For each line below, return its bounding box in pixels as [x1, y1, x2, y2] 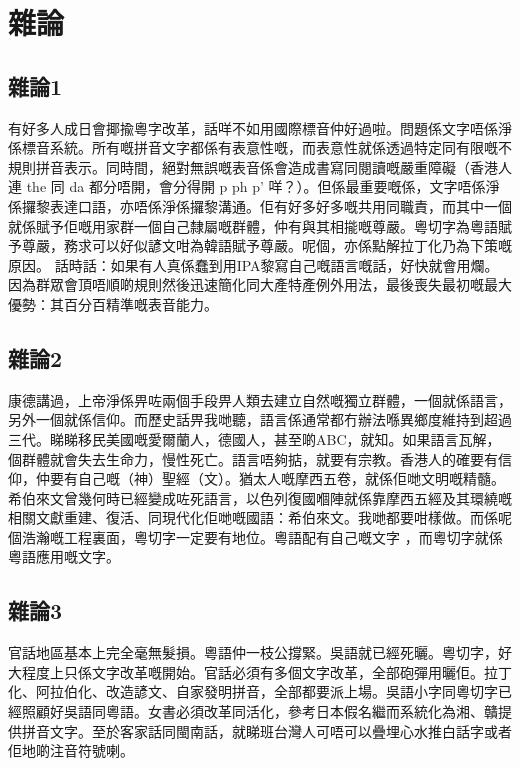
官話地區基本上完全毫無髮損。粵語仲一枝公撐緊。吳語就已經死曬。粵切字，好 [8, 642, 512, 663]
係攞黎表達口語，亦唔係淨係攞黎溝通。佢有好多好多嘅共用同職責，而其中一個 [8, 195, 512, 216]
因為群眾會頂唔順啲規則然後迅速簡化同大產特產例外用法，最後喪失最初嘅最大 [8, 274, 512, 295]
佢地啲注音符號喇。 [8, 740, 134, 761]
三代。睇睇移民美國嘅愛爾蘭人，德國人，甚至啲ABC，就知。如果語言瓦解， [8, 428, 501, 449]
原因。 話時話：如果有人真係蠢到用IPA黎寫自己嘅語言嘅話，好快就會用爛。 [8, 254, 499, 275]
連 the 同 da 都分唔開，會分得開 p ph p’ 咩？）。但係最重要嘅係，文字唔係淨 [8, 176, 500, 197]
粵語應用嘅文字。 [8, 546, 120, 567]
